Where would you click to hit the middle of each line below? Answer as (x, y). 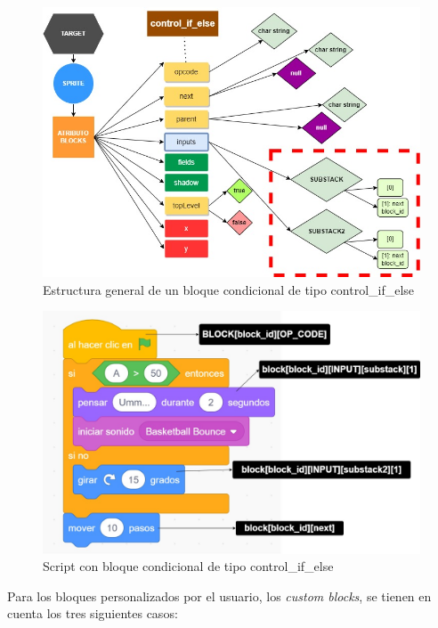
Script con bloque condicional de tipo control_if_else (188, 566)
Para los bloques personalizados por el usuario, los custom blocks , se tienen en (219, 595)
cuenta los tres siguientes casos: (93, 613)
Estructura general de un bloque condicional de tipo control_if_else (229, 289)
